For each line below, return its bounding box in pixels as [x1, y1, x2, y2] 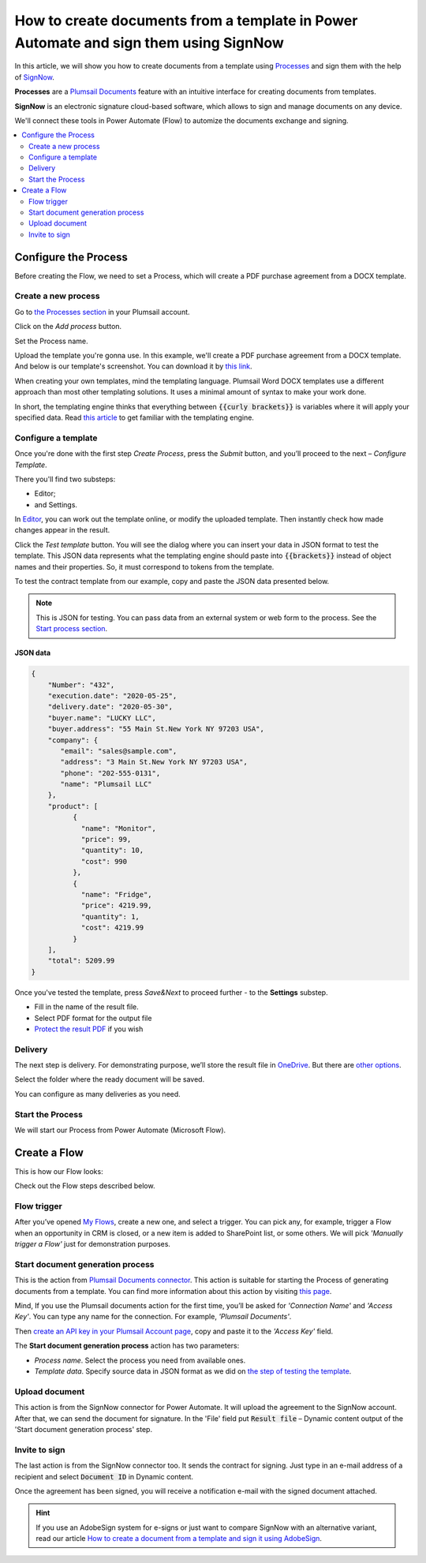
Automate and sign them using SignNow [14, 34, 284, 51]
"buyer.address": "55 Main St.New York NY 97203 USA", [47, 724, 264, 734]
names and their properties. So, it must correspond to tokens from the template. [14, 562, 275, 571]
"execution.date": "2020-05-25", [47, 691, 177, 700]
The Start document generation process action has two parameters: [14, 1341, 240, 1351]
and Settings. [34, 499, 78, 509]
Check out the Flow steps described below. [14, 1181, 155, 1191]
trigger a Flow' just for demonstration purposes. [14, 1240, 171, 1249]
